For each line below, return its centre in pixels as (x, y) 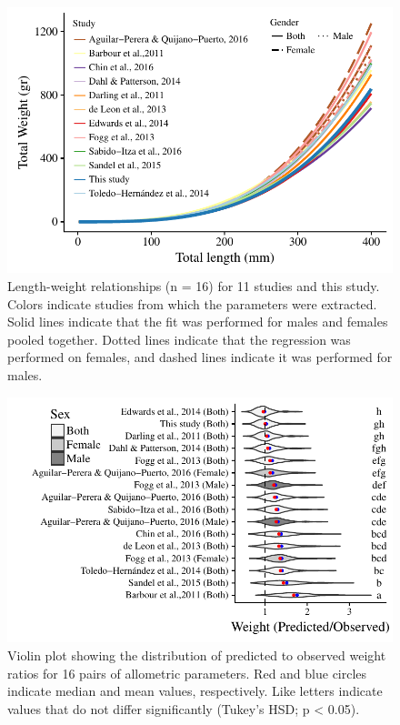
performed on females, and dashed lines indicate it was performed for (200, 357)
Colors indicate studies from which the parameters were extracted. (192, 303)
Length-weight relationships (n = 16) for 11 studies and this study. (194, 286)
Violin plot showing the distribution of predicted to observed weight (197, 655)
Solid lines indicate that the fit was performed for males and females (198, 322)
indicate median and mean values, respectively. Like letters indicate (195, 691)
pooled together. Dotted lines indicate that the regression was (179, 339)
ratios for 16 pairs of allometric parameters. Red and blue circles (187, 673)
